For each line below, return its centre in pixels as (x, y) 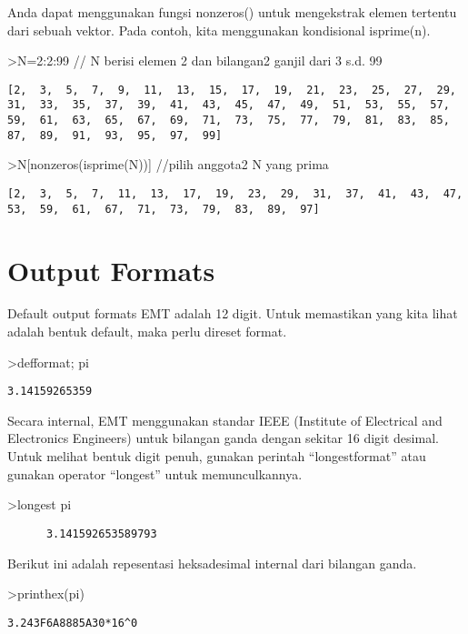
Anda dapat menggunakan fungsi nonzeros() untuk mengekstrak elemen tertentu (232, 12)
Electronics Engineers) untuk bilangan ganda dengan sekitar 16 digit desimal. (223, 438)
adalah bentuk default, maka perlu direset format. (147, 332)
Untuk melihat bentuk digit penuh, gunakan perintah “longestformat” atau (217, 456)
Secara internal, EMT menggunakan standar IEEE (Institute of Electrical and (225, 420)
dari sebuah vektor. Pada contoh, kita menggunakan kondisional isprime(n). (219, 30)
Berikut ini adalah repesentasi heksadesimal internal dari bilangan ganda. (212, 563)
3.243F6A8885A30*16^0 (73, 623)
